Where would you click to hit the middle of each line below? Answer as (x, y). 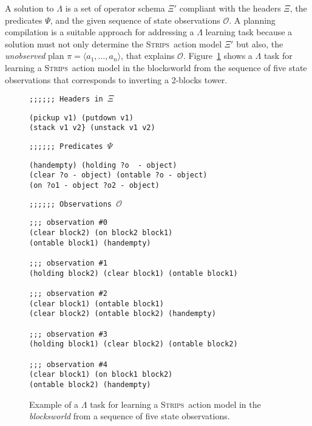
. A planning (252, 20)
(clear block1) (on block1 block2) (101, 375)
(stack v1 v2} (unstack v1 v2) (92, 128)
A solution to (29, 8)
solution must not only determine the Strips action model (114, 43)
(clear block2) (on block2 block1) (101, 233)
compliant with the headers (230, 8)
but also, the (260, 43)
